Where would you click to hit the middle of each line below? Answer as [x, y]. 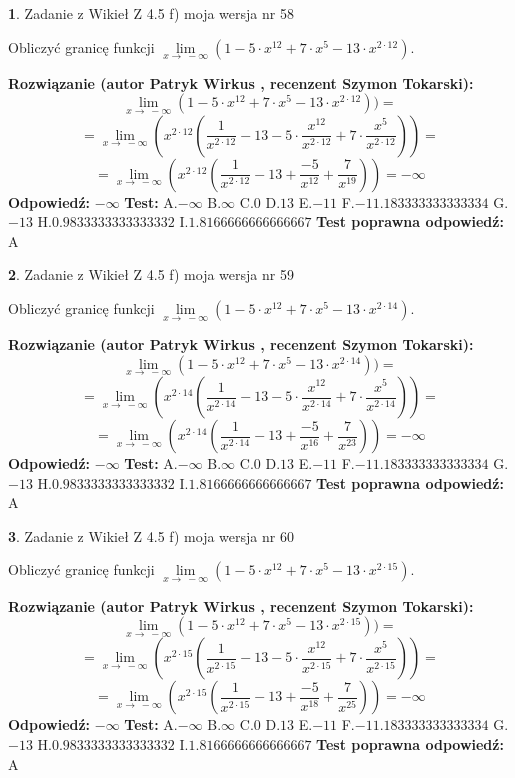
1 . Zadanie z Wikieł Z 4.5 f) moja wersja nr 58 [151, 13]
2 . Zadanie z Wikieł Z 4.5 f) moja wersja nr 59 [151, 274]
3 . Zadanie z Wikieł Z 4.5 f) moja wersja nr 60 [151, 535]
